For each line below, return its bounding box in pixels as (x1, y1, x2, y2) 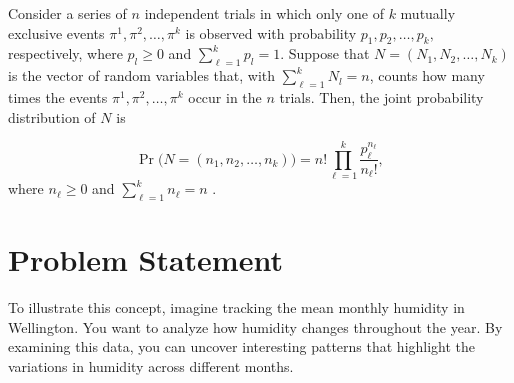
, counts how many (369, 65, 485, 86)
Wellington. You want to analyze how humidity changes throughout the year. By (8, 316, 503, 337)
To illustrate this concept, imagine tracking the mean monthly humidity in (8, 297, 465, 318)
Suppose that (288, 43, 370, 64)
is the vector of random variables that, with (8, 65, 276, 86)
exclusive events (8, 22, 105, 43)
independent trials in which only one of (144, 3, 384, 23)
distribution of (8, 106, 96, 127)
